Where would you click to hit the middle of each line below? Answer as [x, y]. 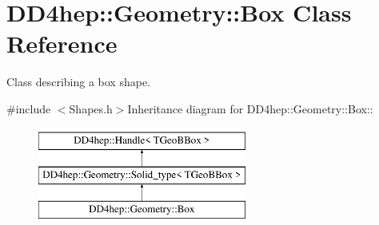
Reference [62, 43]
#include [29, 108]
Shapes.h [91, 108]
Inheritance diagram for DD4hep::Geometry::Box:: [250, 108]
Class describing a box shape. [79, 82]
